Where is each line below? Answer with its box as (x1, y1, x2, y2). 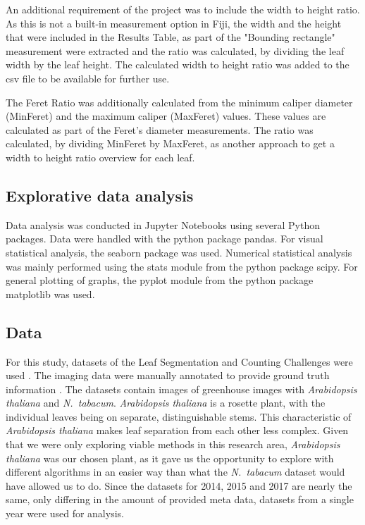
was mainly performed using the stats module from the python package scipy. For (6, 259, 358, 273)
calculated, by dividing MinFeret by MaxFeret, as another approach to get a (6, 136, 335, 151)
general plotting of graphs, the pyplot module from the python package (6, 273, 314, 288)
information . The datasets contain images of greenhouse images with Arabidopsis (6, 381, 357, 396)
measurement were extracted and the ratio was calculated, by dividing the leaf (6, 43, 345, 58)
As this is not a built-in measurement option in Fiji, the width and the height (6, 16, 342, 30)
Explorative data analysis (6, 184, 194, 206)
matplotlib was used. (6, 286, 95, 301)
